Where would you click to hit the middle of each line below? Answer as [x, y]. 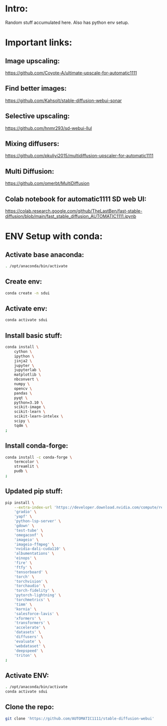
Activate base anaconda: [45, 255]
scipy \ [22, 421]
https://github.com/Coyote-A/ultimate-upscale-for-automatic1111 [71, 73]
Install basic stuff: [34, 336]
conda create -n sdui [28, 293]
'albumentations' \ [34, 554]
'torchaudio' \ [30, 586]
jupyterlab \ [28, 370]
